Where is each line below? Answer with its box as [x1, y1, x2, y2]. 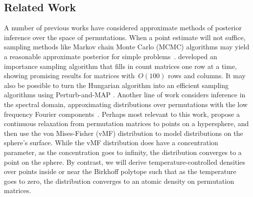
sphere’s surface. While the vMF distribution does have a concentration [4, 137, 218, 148]
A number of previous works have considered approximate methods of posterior [4, 22, 242, 33]
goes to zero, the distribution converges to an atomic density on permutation [4, 175, 234, 186]
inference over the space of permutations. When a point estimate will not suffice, [4, 32, 246, 42]
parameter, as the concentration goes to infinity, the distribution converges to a [4, 147, 242, 157]
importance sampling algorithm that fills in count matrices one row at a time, [4, 61, 237, 71]
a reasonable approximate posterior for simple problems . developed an [4, 51, 217, 61]
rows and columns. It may [168, 70, 246, 81]
